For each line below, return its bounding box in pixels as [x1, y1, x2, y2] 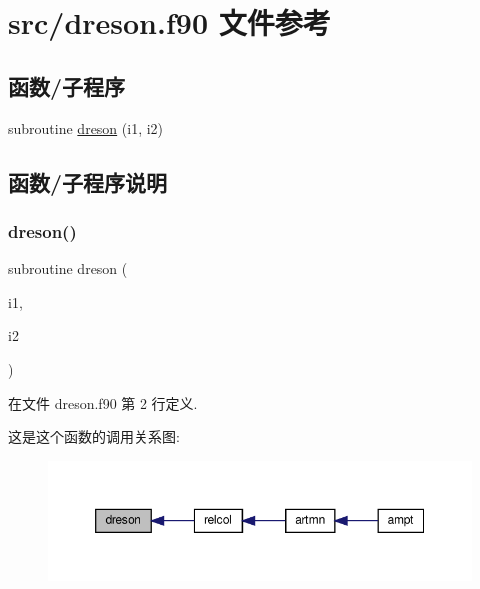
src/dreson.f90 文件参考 [8, 2, 331, 43]
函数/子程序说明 [8, 166, 168, 197]
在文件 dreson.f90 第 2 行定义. [8, 392, 198, 413]
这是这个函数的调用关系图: [8, 426, 180, 447]
